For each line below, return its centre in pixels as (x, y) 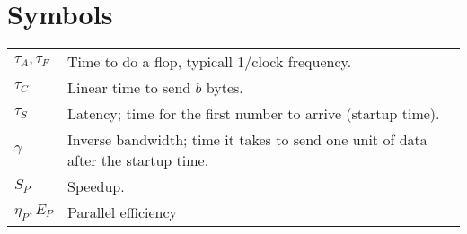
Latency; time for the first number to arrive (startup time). (254, 114)
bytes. (225, 88)
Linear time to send (129, 88)
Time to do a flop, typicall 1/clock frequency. (210, 62)
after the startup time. (138, 160)
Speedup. (96, 186)
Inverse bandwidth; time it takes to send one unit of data (247, 140)
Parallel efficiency (123, 212)
